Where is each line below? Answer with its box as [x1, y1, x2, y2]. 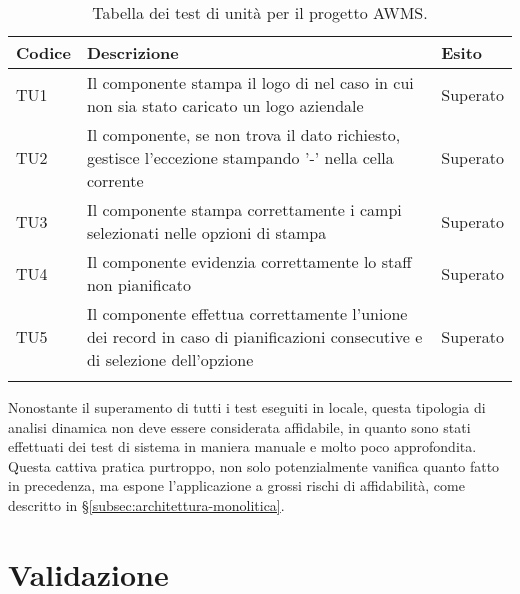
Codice [16, 41, 71, 64]
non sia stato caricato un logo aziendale [86, 94, 364, 117]
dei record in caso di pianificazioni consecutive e [86, 325, 423, 348]
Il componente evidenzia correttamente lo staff [86, 250, 412, 273]
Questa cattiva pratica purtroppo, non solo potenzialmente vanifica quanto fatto [8, 455, 500, 476]
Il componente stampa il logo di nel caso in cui [86, 71, 414, 94]
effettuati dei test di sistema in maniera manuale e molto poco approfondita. [8, 436, 477, 457]
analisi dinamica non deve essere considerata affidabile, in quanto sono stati [8, 416, 471, 437]
